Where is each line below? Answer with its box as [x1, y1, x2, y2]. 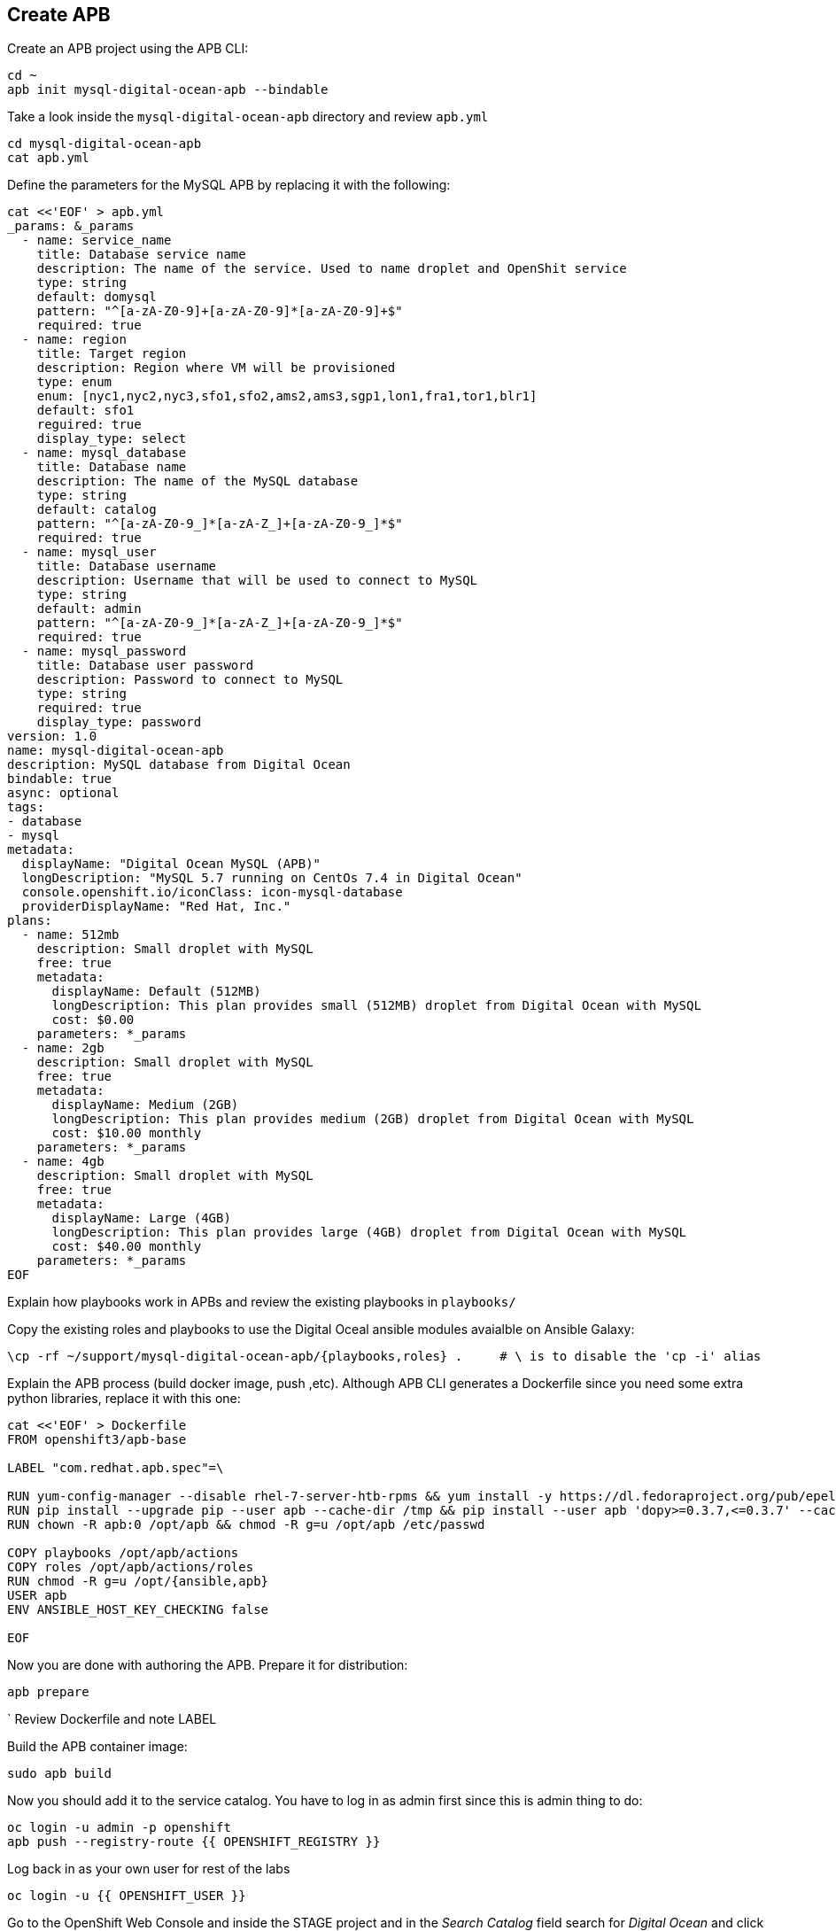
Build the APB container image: [7, 1739, 188, 1755]
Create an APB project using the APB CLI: [7, 41, 249, 57]
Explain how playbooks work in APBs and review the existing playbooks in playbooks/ [7, 1294, 516, 1310]
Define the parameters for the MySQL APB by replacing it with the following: [7, 177, 451, 193]
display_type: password [36, 715, 202, 730]
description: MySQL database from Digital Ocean [7, 757, 351, 772]
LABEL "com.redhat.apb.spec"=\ [7, 1461, 224, 1476]
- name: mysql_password [21, 644, 187, 659]
